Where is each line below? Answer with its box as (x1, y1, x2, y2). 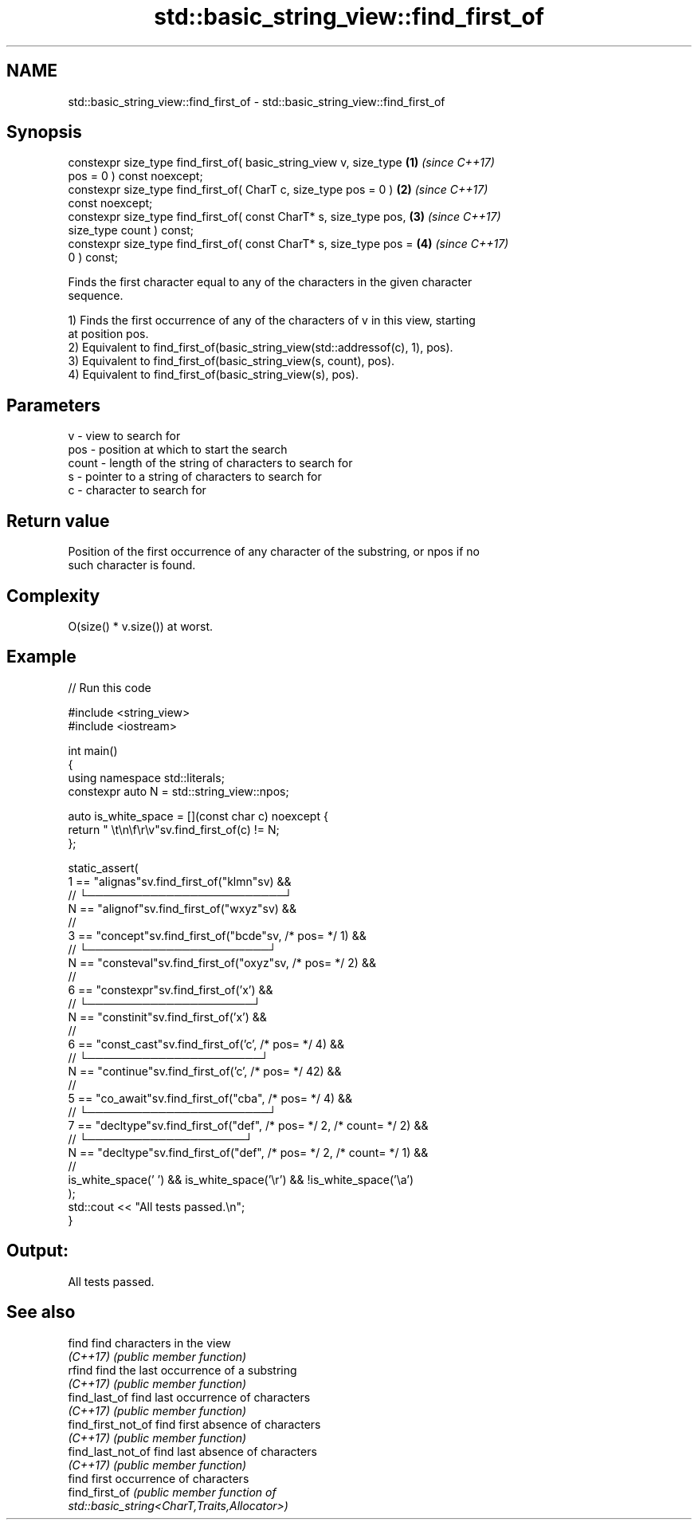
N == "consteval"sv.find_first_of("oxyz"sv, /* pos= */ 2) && (68, 955, 376, 969)
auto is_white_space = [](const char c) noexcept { (68, 808, 328, 823)
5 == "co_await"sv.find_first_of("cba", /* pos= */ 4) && (68, 1091, 353, 1105)
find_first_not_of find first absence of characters (68, 1417, 321, 1431)
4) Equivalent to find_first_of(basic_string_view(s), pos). (68, 368, 359, 382)
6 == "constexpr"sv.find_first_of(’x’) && (68, 982, 273, 997)
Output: (6, 1241, 69, 1261)
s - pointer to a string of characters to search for (68, 470, 322, 484)
